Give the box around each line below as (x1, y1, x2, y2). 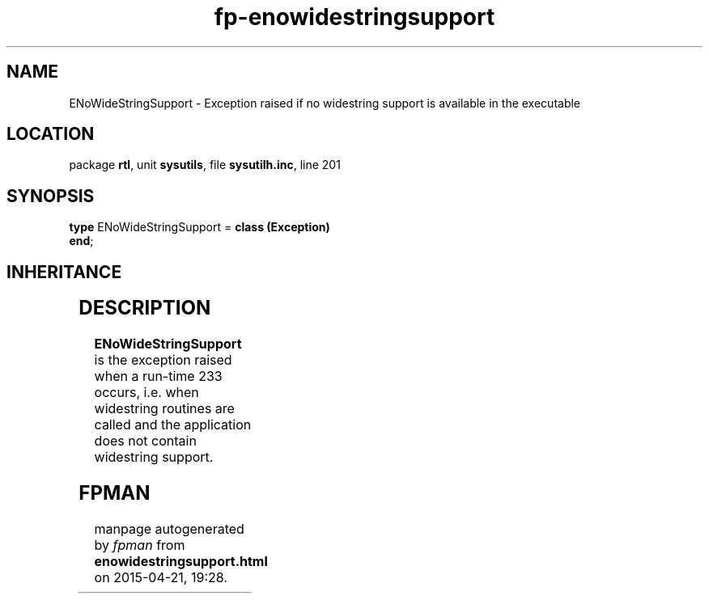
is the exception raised (94, 352, 232, 369)
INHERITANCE (6, 261, 122, 282)
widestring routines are (94, 400, 235, 417)
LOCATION (6, 124, 95, 145)
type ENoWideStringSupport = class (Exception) (69, 220, 330, 235)
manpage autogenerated (94, 520, 244, 537)
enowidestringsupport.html (94, 552, 268, 569)
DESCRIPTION (79, 296, 211, 320)
